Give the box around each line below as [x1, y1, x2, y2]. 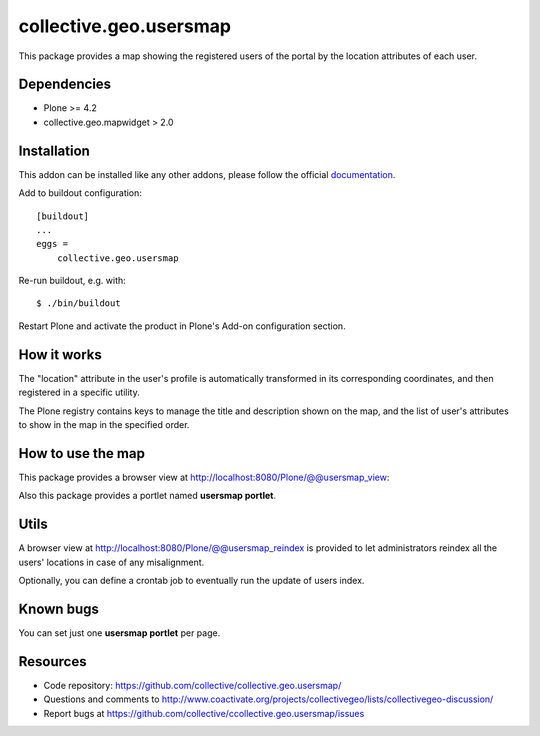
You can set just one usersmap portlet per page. [18, 626, 221, 639]
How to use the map [18, 445, 145, 462]
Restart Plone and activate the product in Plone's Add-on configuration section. [18, 320, 346, 332]
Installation [18, 142, 90, 159]
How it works [18, 346, 102, 363]
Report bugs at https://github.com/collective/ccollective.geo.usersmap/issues [43, 707, 365, 719]
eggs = [36, 238, 69, 250]
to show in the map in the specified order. [18, 418, 190, 430]
